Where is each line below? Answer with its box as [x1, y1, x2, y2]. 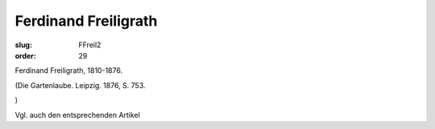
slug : [14, 40, 32, 50]
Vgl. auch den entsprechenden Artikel [14, 110, 140, 119]
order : [14, 50, 36, 60]
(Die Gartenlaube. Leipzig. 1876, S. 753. [14, 80, 146, 90]
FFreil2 [78, 40, 101, 50]
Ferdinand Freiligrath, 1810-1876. [14, 66, 123, 75]
